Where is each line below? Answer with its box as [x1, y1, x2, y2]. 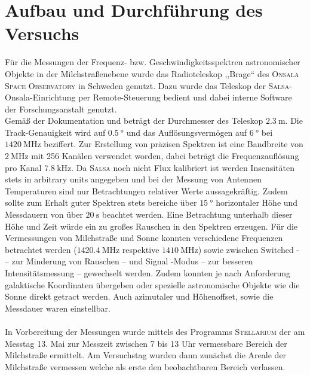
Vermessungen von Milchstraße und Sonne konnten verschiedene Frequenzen [5, 231, 283, 244]
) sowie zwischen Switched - [198, 243, 300, 255]
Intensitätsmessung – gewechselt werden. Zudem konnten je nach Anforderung [5, 267, 291, 279]
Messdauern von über [5, 208, 83, 221]
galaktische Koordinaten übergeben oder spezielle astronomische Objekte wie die [5, 278, 300, 291]
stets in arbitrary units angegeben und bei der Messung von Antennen [5, 173, 262, 185]
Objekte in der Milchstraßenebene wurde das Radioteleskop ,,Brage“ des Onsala [5, 67, 299, 80]
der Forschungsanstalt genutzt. [5, 102, 117, 115]
